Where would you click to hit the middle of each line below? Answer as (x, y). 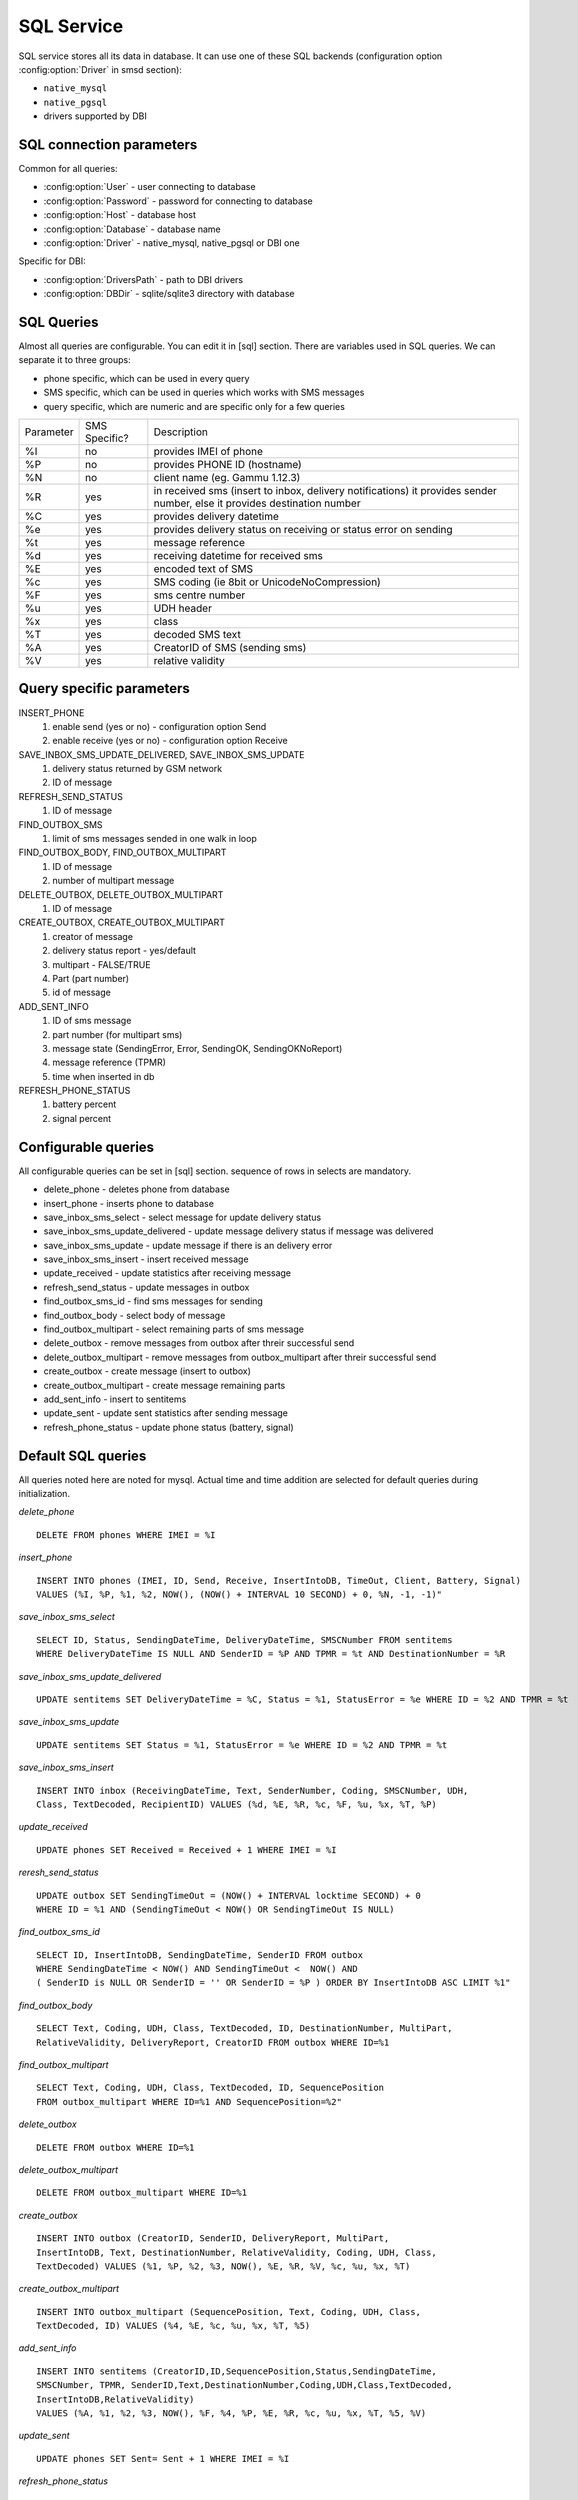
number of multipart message (113, 881)
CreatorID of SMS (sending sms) (230, 647)
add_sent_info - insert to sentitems (115, 1399)
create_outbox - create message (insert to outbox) (147, 1371)
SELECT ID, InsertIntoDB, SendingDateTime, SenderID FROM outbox (200, 1954)
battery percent (84, 1104)
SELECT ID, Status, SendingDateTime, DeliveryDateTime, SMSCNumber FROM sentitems (244, 1639)
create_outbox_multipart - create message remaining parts (164, 1385)
